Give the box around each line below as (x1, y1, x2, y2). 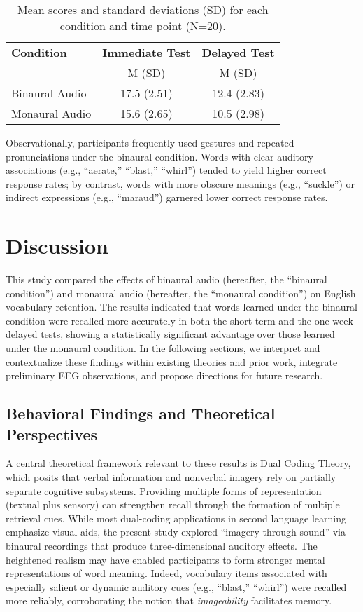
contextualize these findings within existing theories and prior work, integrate (6, 354, 338, 369)
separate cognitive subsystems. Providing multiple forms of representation (6, 483, 322, 498)
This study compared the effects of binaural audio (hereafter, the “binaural (6, 272, 327, 287)
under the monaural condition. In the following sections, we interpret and (6, 341, 320, 355)
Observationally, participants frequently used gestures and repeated (6, 135, 294, 149)
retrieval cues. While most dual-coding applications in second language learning (6, 510, 346, 525)
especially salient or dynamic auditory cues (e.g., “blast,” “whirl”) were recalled (6, 579, 347, 594)
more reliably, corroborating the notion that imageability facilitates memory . (6, 593, 332, 608)
